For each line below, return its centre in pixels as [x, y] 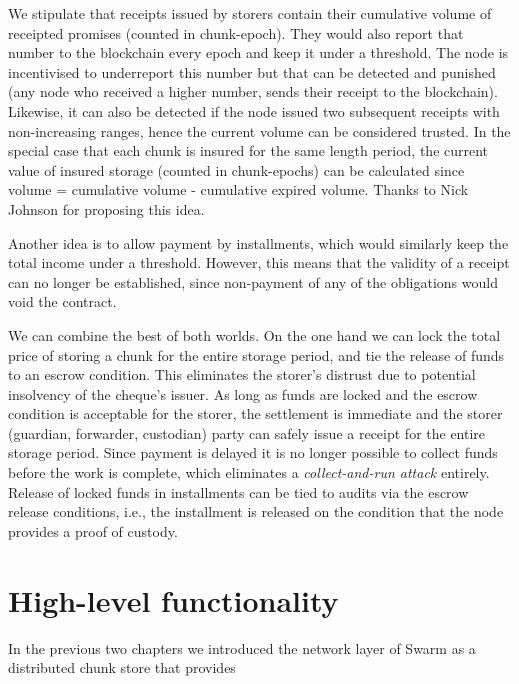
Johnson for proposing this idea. [106, 208]
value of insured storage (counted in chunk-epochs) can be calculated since [236, 169]
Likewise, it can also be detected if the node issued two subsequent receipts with [254, 110]
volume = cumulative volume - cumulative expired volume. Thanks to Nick [238, 189]
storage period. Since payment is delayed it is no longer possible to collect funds [253, 452]
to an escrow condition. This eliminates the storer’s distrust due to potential [242, 374]
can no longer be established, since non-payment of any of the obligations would [253, 281]
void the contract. [62, 301]
